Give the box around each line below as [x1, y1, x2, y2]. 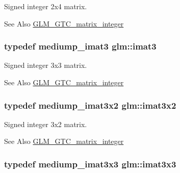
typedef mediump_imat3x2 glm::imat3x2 [4, 98, 176, 111]
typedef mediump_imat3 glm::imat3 [4, 40, 157, 53]
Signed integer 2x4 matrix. [4, 1, 87, 11]
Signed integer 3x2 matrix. [4, 118, 87, 129]
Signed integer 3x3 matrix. [4, 60, 87, 70]
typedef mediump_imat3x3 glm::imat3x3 [4, 157, 176, 170]
